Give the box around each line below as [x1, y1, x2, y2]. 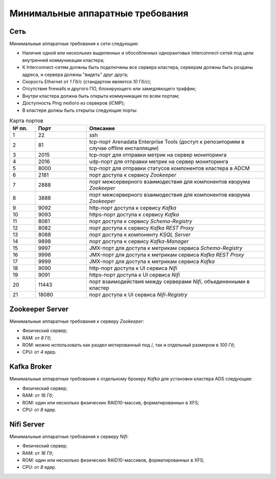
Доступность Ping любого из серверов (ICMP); [22, 100, 125, 106]
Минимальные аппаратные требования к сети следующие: [9, 41, 139, 47]
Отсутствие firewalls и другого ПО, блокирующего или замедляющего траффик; [22, 86, 197, 92]
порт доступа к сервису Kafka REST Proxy [89, 225, 194, 232]
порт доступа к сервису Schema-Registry [89, 218, 193, 225]
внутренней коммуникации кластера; [22, 57, 105, 63]
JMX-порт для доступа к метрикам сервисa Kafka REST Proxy [89, 251, 244, 258]
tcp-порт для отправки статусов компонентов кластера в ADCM [89, 165, 250, 172]
